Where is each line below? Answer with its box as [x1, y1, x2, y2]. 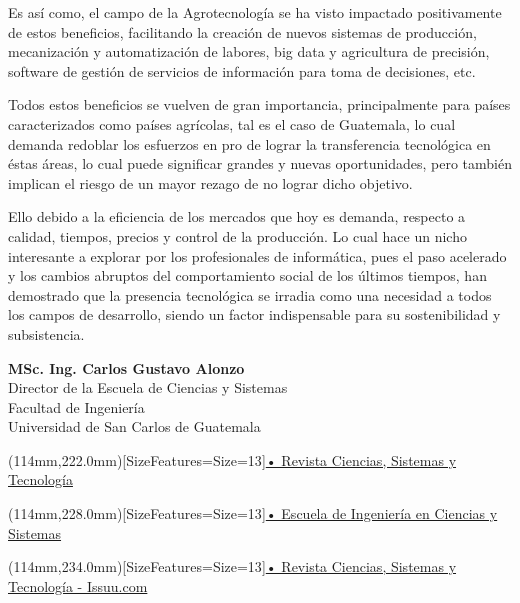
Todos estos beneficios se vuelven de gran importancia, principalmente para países [8, 94, 511, 115]
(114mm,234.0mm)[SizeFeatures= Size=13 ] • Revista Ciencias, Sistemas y [8, 556, 457, 577]
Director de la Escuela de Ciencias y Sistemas [8, 377, 288, 398]
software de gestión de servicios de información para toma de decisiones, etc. [8, 60, 476, 81]
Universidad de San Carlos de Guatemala [8, 416, 261, 437]
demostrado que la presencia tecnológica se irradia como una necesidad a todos [8, 284, 492, 305]
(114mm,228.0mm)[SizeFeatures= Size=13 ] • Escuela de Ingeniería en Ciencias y [8, 503, 498, 524]
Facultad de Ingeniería [8, 396, 145, 417]
